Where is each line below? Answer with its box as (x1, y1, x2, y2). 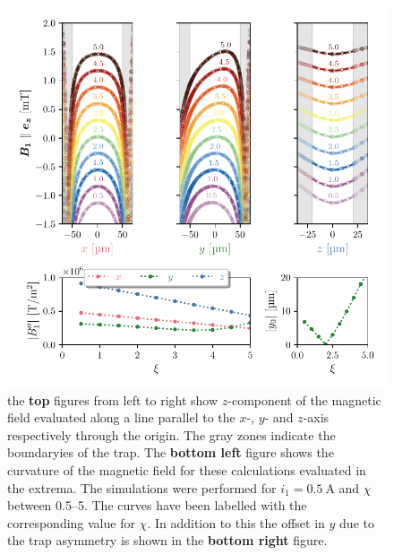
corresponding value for (7, 513, 135, 532)
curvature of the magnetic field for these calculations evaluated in (7, 460, 366, 479)
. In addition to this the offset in (147, 513, 325, 532)
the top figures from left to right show (7, 390, 218, 409)
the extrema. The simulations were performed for (7, 478, 277, 497)
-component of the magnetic (227, 390, 381, 409)
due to (339, 513, 374, 532)
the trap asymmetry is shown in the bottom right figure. (7, 531, 328, 550)
